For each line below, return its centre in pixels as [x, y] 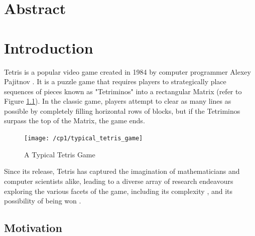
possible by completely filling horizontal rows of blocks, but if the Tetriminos [122, 110]
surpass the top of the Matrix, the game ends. [75, 121]
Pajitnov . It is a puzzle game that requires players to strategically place [115, 81]
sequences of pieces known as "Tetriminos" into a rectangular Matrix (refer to [123, 91]
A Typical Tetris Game [60, 154]
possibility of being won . [43, 201]
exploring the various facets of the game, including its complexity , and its [118, 191]
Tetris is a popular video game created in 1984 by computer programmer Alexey [127, 71]
